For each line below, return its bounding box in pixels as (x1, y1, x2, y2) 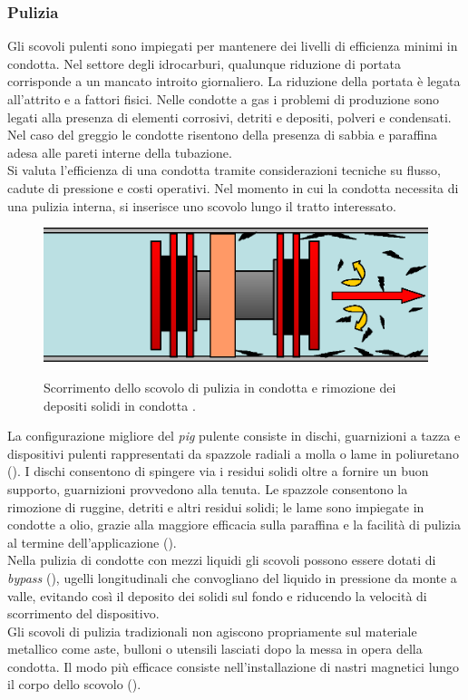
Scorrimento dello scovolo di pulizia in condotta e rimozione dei (44, 377, 396, 396)
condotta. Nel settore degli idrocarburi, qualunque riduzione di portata (7, 53, 401, 73)
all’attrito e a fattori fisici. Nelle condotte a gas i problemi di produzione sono (7, 90, 440, 108)
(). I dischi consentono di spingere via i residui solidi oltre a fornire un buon (7, 462, 429, 481)
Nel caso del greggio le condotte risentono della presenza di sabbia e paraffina (7, 125, 438, 144)
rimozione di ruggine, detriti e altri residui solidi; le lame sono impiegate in (7, 497, 424, 516)
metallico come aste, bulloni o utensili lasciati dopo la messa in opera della (7, 639, 423, 658)
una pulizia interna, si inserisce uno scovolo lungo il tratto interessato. (7, 196, 396, 215)
